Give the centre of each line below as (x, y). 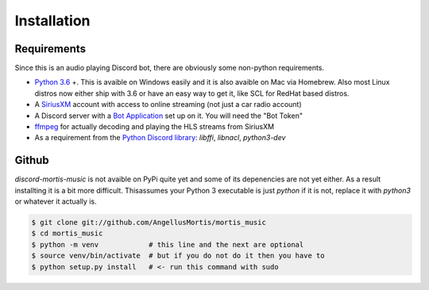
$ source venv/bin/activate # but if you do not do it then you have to (178, 256)
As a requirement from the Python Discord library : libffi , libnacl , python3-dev (160, 138)
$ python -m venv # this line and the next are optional (168, 244)
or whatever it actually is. (56, 201)
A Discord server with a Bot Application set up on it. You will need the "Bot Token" (169, 116)
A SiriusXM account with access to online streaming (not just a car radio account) (168, 105)
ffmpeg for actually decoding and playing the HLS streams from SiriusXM (154, 127)
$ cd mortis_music (67, 233)
